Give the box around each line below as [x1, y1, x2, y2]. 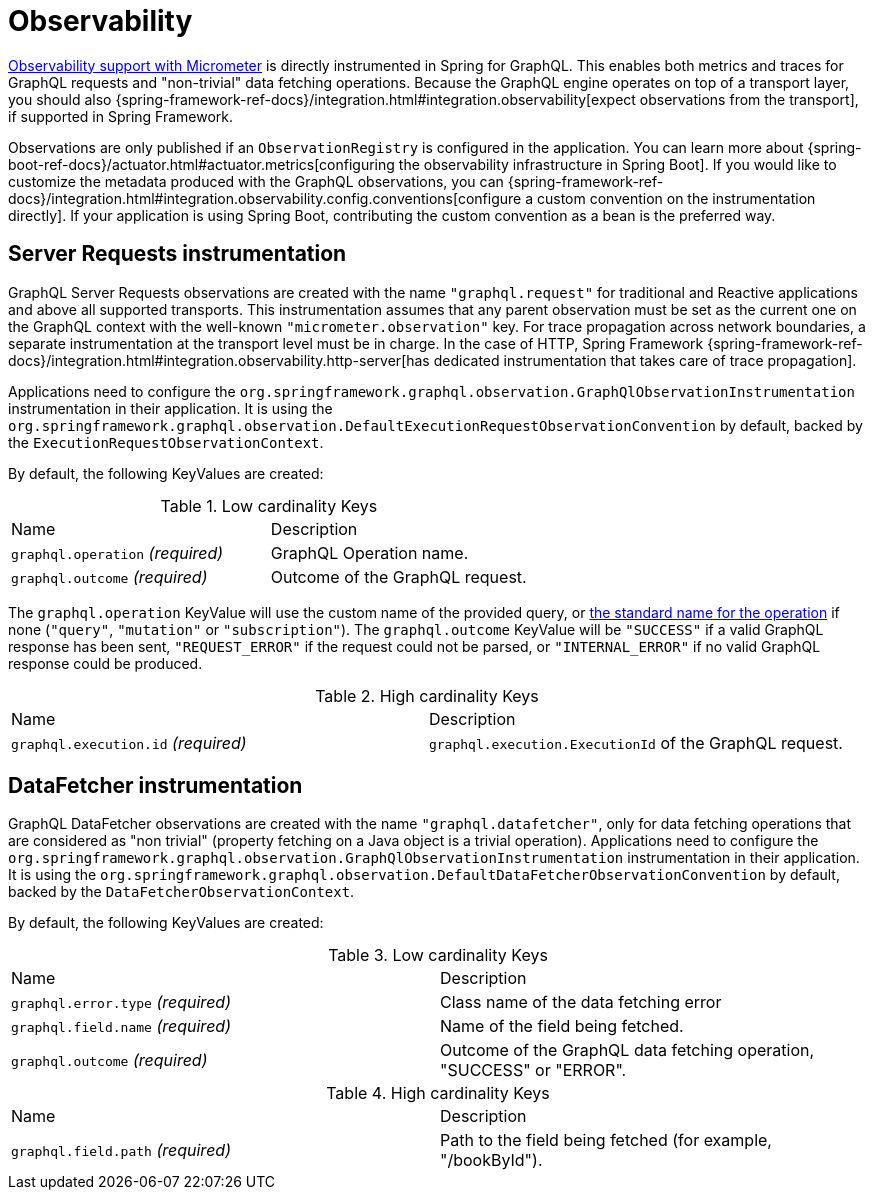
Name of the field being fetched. [440, 1016, 684, 1037]
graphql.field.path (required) [11, 1140, 231, 1161]
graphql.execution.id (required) [11, 732, 247, 753]
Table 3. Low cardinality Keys [328, 945, 548, 966]
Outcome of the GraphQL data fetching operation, [440, 1040, 815, 1061]
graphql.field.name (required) [11, 1016, 231, 1037]
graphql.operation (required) [11, 542, 224, 563]
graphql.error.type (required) [11, 992, 231, 1013]
